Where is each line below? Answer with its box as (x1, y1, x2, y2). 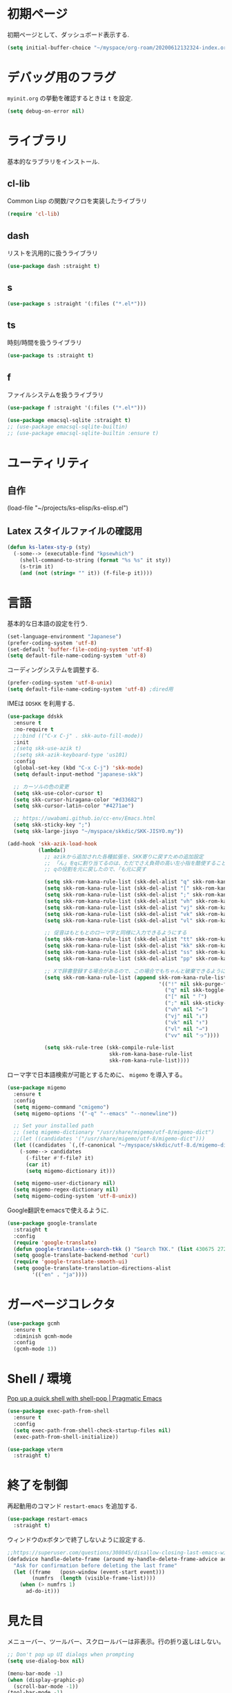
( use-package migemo (7, 1084, 67, 1091)
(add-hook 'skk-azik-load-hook (7, 840, 97, 847)
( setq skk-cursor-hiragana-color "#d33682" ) (13, 796, 144, 803)
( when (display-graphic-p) (7, 1676, 85, 1683)
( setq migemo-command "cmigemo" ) (13, 1103, 110, 1111)
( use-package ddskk (7, 713, 64, 720)
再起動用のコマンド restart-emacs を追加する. (7, 1502, 137, 1510)
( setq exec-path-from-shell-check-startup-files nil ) (13, 1427, 171, 1434)
